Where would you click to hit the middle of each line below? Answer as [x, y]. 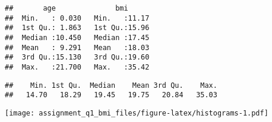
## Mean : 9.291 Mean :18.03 [77, 47]
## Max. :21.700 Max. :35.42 [77, 67]
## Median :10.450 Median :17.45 [77, 37]
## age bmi [67, 8]
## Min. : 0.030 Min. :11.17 [77, 18]
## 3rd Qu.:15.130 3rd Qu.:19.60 [77, 57]
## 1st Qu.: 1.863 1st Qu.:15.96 [77, 28]
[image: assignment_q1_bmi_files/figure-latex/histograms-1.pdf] [137, 113]
